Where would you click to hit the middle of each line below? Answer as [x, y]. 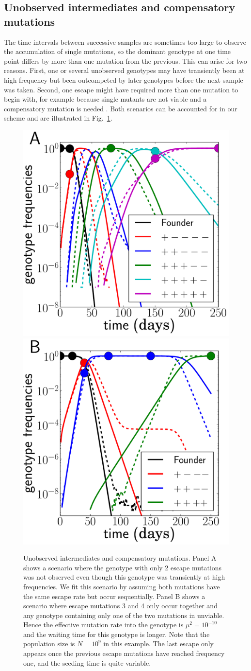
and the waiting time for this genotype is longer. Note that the [117, 634]
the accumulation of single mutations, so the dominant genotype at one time [118, 51]
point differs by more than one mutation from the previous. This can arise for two [125, 61]
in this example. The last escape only [158, 644]
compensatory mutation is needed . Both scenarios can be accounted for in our [121, 108]
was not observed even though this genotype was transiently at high [124, 577]
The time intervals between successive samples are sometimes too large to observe [125, 42]
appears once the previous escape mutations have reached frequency [124, 653]
